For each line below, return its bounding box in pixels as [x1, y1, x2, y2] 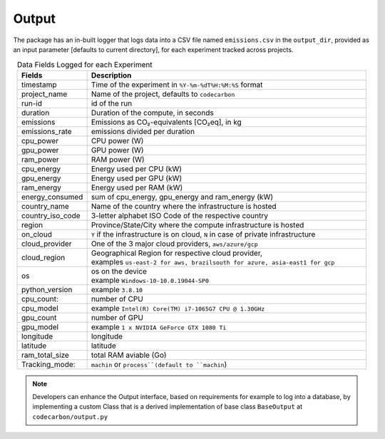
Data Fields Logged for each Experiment [16, 59, 153, 69]
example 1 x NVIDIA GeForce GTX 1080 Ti [91, 321, 227, 331]
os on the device [91, 266, 148, 276]
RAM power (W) [91, 154, 145, 164]
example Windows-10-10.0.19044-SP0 [91, 275, 210, 285]
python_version [21, 284, 73, 294]
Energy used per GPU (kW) [91, 173, 183, 183]
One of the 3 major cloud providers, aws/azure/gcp [91, 239, 258, 249]
